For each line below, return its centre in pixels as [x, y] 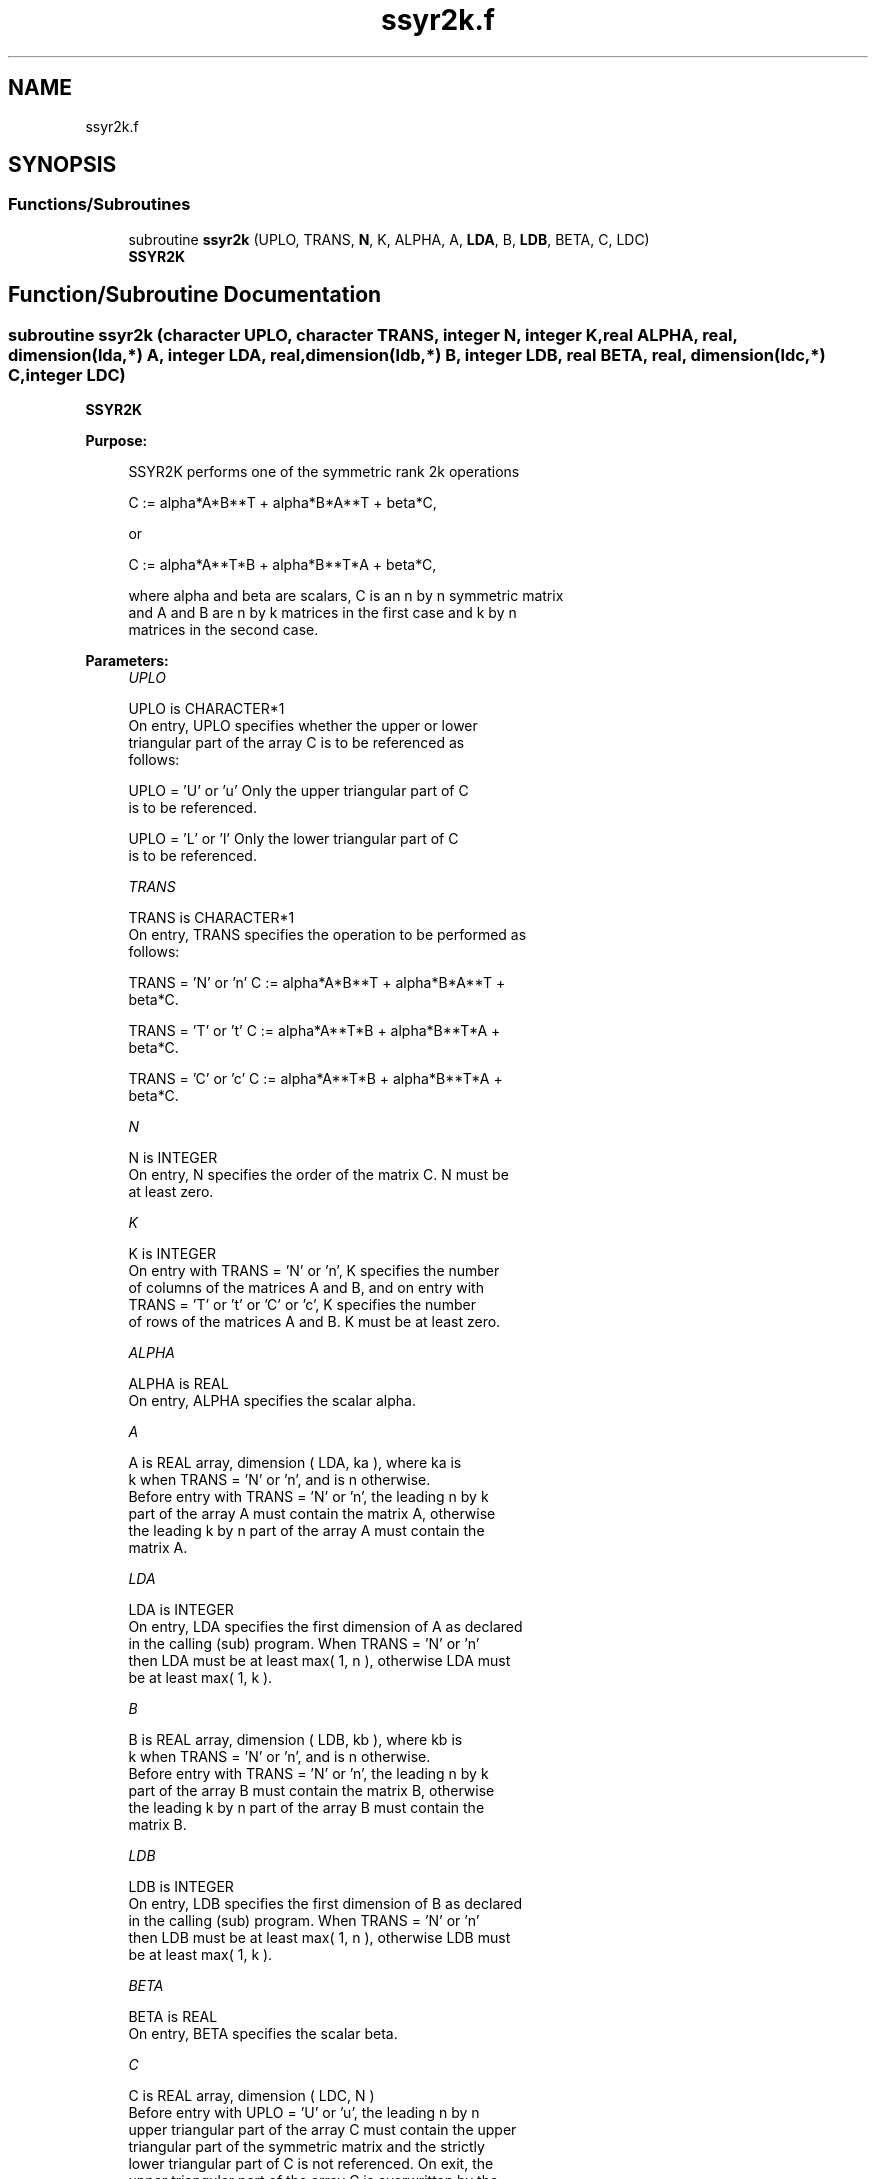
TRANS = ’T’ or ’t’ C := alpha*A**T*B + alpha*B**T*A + [314, 1031]
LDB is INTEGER [181, 1887]
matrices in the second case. [223, 630]
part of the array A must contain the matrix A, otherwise [312, 1514]
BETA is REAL [173, 2017]
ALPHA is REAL [178, 1384]
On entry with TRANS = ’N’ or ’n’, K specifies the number [314, 1271]
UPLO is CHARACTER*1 [206, 709]
